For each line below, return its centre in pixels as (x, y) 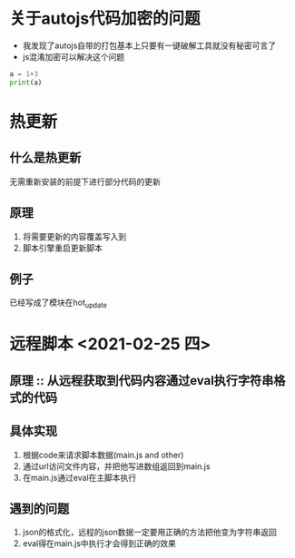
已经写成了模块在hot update (58, 303)
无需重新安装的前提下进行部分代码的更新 (85, 181)
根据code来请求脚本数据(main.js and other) (103, 455)
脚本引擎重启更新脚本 (62, 248)
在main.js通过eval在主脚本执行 (79, 477)
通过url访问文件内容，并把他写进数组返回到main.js (116, 466)
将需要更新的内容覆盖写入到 (74, 236)
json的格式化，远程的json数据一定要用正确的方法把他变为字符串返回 (149, 533)
